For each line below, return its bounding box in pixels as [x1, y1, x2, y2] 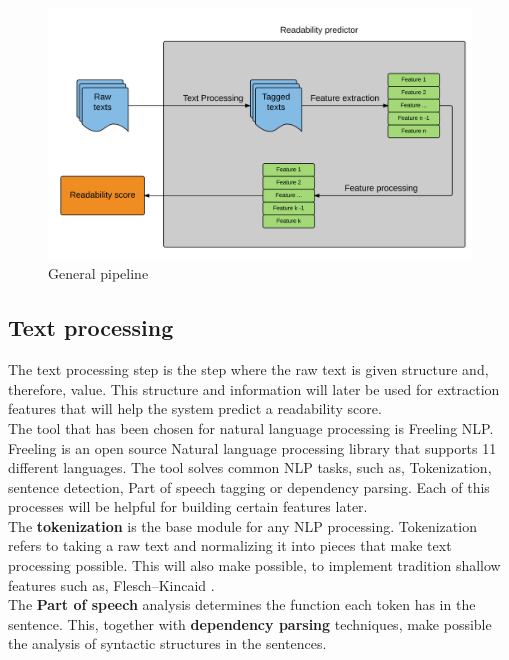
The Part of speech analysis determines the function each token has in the [8, 594, 476, 615]
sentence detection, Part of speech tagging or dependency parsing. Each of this [8, 476, 490, 497]
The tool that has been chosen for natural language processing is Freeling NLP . [8, 417, 494, 438]
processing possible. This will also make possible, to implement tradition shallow [8, 555, 501, 576]
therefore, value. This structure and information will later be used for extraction [8, 378, 500, 399]
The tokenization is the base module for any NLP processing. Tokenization [8, 515, 477, 536]
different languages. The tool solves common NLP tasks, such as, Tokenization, [8, 457, 492, 478]
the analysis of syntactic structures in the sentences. [8, 633, 327, 654]
